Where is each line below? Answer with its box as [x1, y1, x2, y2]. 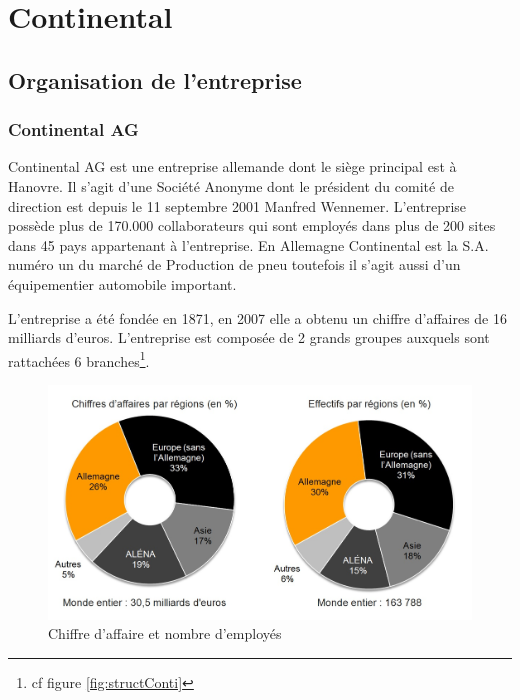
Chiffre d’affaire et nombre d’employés [48, 623, 282, 644]
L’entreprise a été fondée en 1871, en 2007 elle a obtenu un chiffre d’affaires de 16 [8, 307, 507, 328]
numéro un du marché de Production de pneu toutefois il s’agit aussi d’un [8, 254, 461, 275]
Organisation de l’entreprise [8, 64, 302, 95]
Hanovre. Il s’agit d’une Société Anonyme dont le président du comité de [8, 175, 454, 196]
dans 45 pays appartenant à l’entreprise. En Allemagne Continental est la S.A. [8, 234, 489, 255]
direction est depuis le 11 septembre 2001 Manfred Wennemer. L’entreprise [8, 195, 467, 216]
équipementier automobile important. [8, 273, 237, 294]
